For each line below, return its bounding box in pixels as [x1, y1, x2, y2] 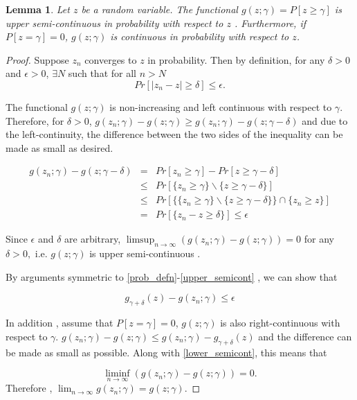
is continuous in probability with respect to [110, 29, 289, 44]
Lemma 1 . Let [6, 2, 70, 16]
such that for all [68, 66, 136, 80]
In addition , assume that [6, 315, 113, 330]
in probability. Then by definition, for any [147, 52, 325, 67]
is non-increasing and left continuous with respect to [109, 99, 332, 114]
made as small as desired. [6, 140, 113, 155]
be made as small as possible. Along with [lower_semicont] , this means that [6, 345, 327, 359]
